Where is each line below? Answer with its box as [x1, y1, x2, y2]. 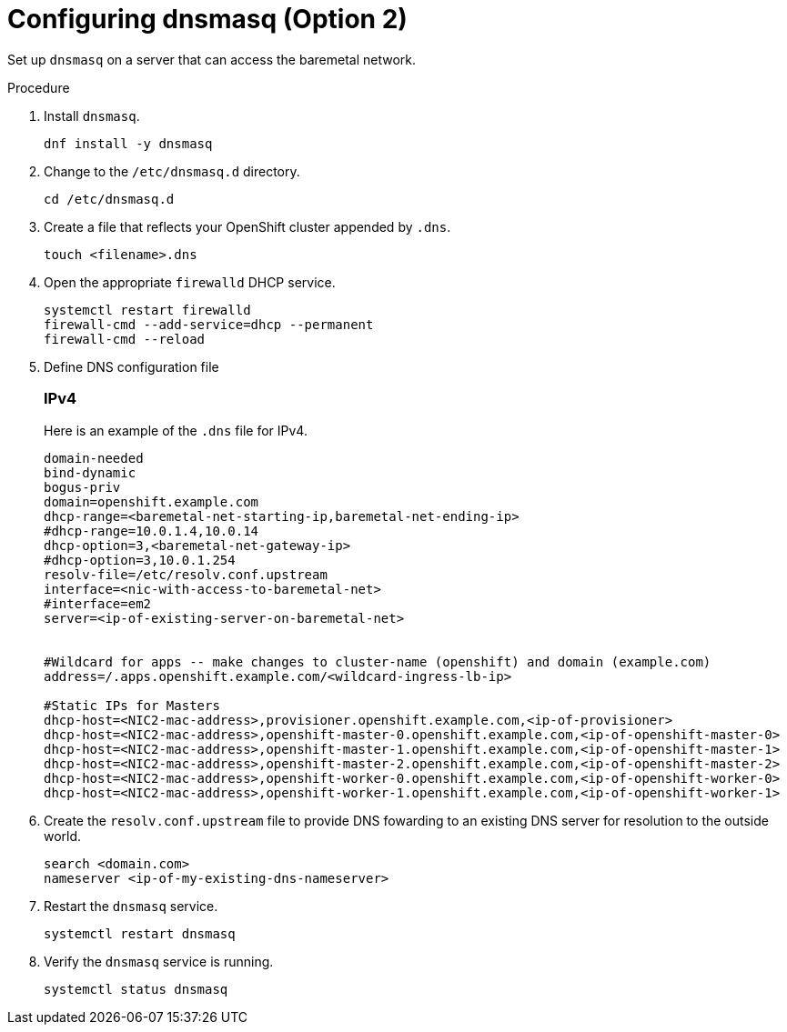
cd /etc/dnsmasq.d [44, 191, 175, 206]
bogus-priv [44, 479, 121, 495]
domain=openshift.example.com [44, 494, 259, 509]
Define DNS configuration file [44, 358, 219, 375]
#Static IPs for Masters [44, 697, 220, 713]
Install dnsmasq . [44, 107, 140, 124]
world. [44, 827, 82, 844]
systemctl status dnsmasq [44, 981, 228, 997]
